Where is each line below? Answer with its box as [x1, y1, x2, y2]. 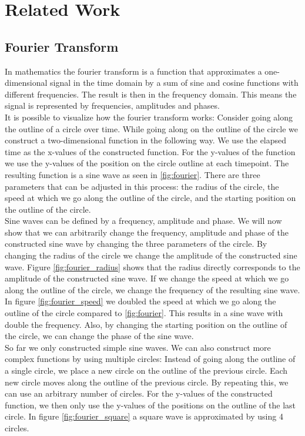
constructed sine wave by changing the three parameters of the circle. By [5, 237, 267, 250]
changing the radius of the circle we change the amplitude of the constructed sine [5, 249, 297, 261]
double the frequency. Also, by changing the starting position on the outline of [5, 318, 287, 330]
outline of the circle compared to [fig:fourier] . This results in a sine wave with [5, 307, 283, 319]
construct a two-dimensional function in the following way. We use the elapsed [5, 134, 287, 146]
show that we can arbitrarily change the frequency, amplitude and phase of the [5, 226, 289, 238]
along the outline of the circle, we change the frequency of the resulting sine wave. [5, 283, 300, 296]
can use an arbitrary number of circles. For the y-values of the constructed [5, 387, 273, 400]
